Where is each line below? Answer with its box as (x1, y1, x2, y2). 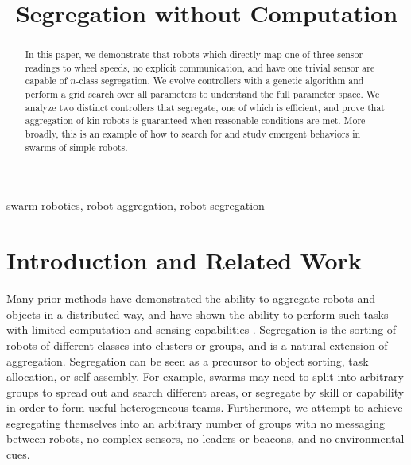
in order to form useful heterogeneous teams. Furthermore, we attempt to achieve (6, 399, 403, 416)
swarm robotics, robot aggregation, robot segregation (6, 197, 265, 214)
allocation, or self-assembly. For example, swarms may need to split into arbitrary (6, 368, 404, 385)
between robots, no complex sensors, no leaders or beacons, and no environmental (6, 430, 405, 447)
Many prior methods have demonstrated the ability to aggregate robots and (6, 290, 376, 307)
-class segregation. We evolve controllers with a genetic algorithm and (76, 74, 364, 87)
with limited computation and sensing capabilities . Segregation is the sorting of (6, 321, 397, 338)
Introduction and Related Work (6, 244, 362, 277)
